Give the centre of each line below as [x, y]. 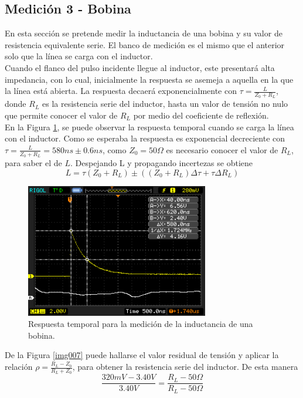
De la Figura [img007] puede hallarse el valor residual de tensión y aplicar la [142, 355]
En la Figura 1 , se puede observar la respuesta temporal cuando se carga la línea [149, 127]
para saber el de [33, 163]
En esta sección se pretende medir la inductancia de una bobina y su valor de [144, 33]
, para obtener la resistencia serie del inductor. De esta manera [185, 367]
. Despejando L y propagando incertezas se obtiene [161, 163]
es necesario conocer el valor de [222, 149]
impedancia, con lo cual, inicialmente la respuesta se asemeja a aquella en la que [149, 79]
